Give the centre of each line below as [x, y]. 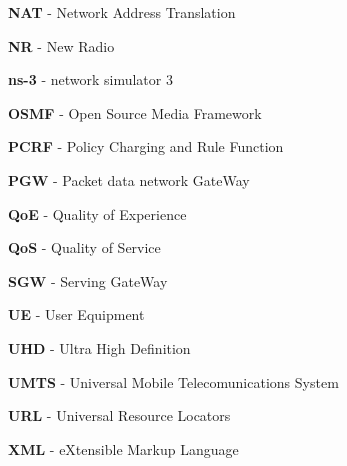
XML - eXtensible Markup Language [123, 448]
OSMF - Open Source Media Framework [135, 112]
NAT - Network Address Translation [122, 12]
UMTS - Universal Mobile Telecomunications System [173, 381]
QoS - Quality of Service [84, 247]
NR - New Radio [61, 45]
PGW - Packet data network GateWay [129, 179]
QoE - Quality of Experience [97, 213]
